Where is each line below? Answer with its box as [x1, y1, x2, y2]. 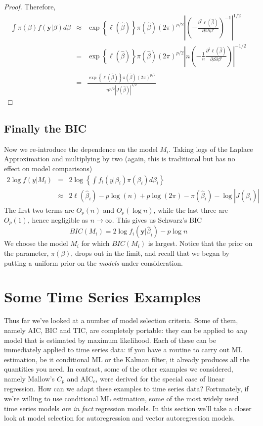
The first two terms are [4, 204, 74, 215]
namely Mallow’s [4, 373, 55, 383]
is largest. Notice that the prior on [148, 238, 253, 248]
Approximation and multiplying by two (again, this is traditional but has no [4, 153, 235, 164]
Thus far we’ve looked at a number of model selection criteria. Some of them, [4, 315, 238, 326]
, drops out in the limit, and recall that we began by [71, 248, 229, 258]
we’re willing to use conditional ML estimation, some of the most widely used [4, 393, 239, 403]
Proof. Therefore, [4, 1, 56, 11]
